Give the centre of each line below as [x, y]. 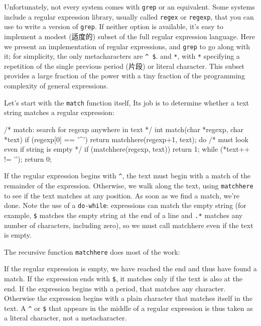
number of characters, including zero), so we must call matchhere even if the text [129, 225]
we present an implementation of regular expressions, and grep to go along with [127, 46]
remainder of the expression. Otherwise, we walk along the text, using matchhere [129, 185]
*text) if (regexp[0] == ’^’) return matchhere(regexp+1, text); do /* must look [126, 139]
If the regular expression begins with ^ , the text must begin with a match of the [127, 176]
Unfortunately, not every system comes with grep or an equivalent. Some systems [129, 7]
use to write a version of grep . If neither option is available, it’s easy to [114, 26]
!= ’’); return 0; [28, 158]
